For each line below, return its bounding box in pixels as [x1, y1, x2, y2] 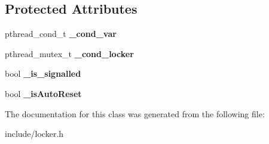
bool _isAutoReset [5, 87, 82, 99]
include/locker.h [5, 127, 64, 140]
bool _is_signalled [5, 67, 81, 80]
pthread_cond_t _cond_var [5, 27, 117, 40]
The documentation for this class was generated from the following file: [5, 107, 265, 120]
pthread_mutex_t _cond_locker [5, 47, 134, 60]
